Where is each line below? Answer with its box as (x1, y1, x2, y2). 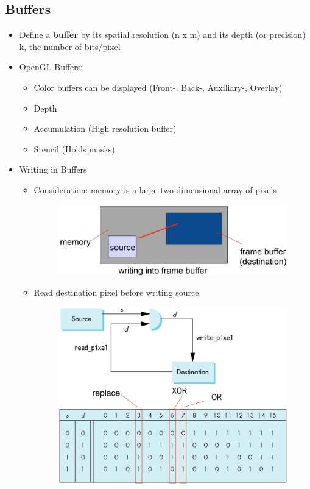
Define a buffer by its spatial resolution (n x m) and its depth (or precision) (19, 28, 306, 41)
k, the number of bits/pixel (19, 40, 121, 52)
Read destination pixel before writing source (33, 285, 199, 298)
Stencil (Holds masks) (33, 142, 115, 155)
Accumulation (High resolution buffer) (33, 122, 177, 135)
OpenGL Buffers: (19, 60, 83, 73)
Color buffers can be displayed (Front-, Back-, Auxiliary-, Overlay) (33, 80, 283, 93)
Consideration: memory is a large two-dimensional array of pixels (33, 183, 277, 196)
